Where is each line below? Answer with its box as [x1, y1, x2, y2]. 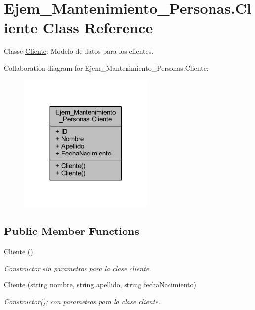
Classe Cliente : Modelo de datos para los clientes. [4, 46, 154, 56]
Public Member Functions [4, 223, 139, 238]
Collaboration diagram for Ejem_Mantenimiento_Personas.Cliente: [4, 62, 209, 73]
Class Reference [42, 17, 153, 38]
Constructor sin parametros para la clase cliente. [4, 263, 151, 273]
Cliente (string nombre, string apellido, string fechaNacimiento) [4, 279, 196, 290]
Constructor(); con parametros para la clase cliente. [4, 296, 161, 306]
